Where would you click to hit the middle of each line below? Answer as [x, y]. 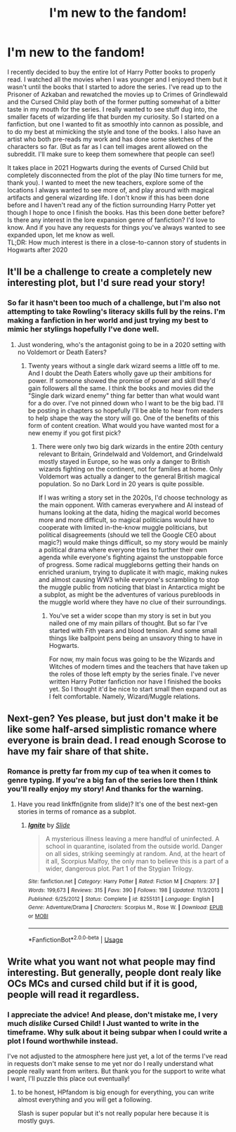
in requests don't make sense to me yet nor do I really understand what [110, 1063]
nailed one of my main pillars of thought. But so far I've [128, 623]
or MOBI [38, 916]
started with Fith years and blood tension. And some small [133, 630]
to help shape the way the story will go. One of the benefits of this [123, 418]
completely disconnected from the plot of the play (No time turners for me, [115, 175]
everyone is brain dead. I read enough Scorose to [117, 740]
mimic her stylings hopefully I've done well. [83, 330]
